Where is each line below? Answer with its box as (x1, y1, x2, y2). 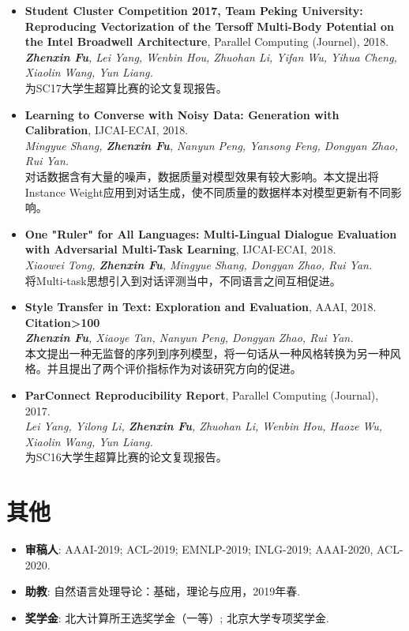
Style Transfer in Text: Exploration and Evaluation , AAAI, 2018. (24, 299, 377, 315)
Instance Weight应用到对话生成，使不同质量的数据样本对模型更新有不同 (24, 183, 391, 200)
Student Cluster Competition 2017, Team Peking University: (24, 2, 363, 18)
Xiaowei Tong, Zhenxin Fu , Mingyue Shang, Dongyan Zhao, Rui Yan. (24, 256, 373, 272)
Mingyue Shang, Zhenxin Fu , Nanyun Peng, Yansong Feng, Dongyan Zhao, (24, 137, 399, 153)
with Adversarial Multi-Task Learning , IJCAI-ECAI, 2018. (24, 241, 336, 257)
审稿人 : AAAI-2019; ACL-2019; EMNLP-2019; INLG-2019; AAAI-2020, (24, 541, 373, 558)
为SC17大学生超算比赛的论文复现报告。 (24, 79, 227, 96)
